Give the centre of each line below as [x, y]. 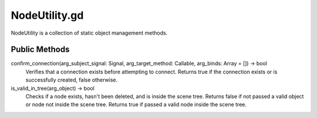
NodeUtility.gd [47, 15]
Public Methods [40, 50]
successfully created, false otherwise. [72, 80]
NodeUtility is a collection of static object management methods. [89, 33]
